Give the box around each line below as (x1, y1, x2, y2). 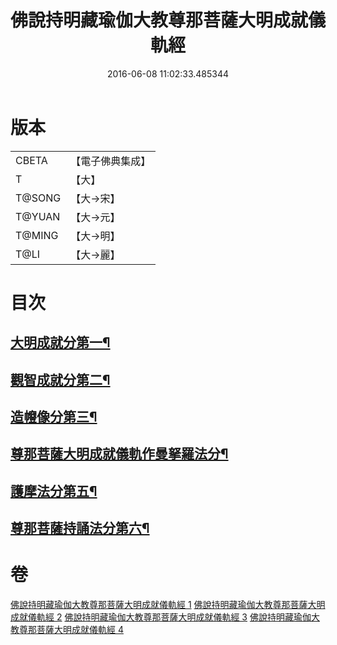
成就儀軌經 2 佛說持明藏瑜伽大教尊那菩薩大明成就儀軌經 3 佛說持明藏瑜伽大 (10, 611, 320, 623)
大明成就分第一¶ (10, 334, 111, 351)
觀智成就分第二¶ (10, 371, 111, 388)
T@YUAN (15, 209, 61, 223)
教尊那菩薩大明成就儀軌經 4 (10, 624, 124, 636)
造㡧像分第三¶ (10, 409, 98, 426)
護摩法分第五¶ (10, 482, 98, 500)
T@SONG (15, 191, 62, 205)
